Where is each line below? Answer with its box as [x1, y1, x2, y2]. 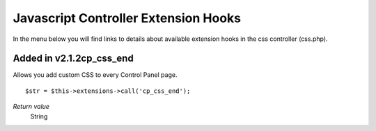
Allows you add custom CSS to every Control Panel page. [13, 71, 178, 79]
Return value [13, 103, 50, 111]
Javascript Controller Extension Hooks [13, 10, 242, 26]
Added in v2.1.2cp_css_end [13, 53, 134, 64]
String [30, 112, 48, 121]
